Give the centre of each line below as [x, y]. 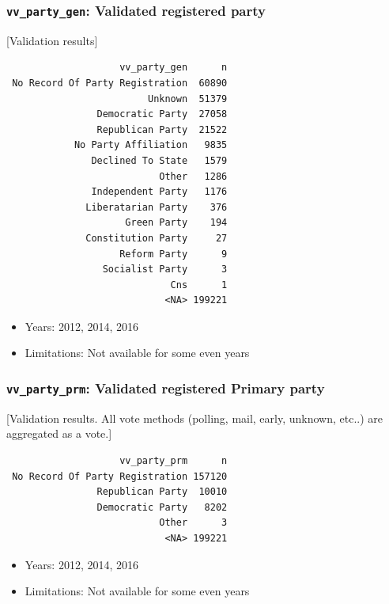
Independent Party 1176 [159, 192]
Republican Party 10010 [162, 492]
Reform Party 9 [174, 254]
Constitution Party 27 [157, 238]
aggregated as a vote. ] [59, 433]
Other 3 [193, 523]
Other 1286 [193, 176]
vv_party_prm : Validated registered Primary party [166, 387]
